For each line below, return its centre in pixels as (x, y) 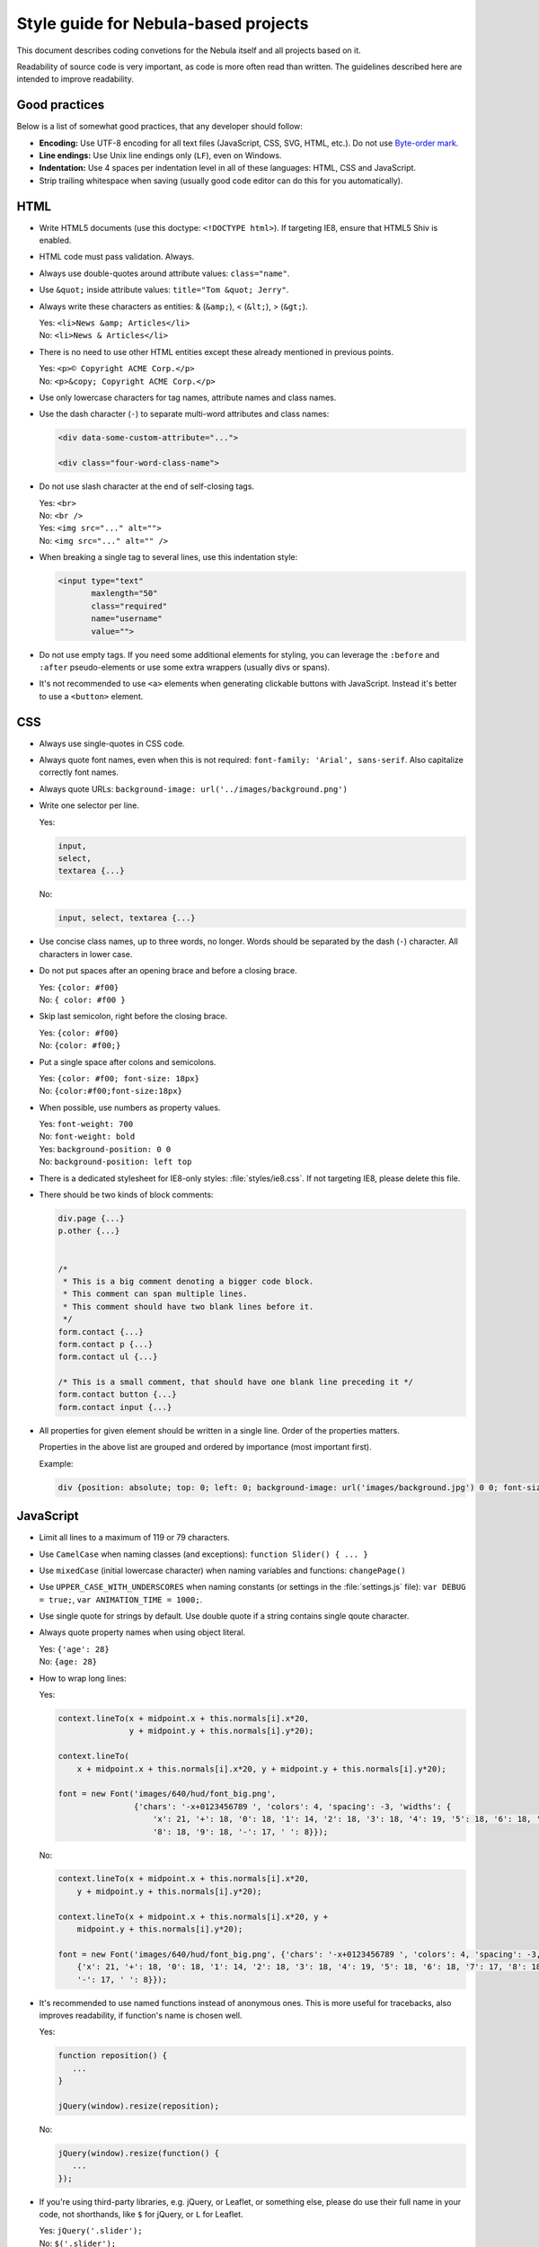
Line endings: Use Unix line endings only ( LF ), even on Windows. (160, 155)
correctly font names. (79, 772)
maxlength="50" (124, 594)
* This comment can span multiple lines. (155, 1294)
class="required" (129, 606)
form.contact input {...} (115, 1407)
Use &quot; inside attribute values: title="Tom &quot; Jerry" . (164, 290)
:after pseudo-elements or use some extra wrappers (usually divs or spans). (185, 667)
